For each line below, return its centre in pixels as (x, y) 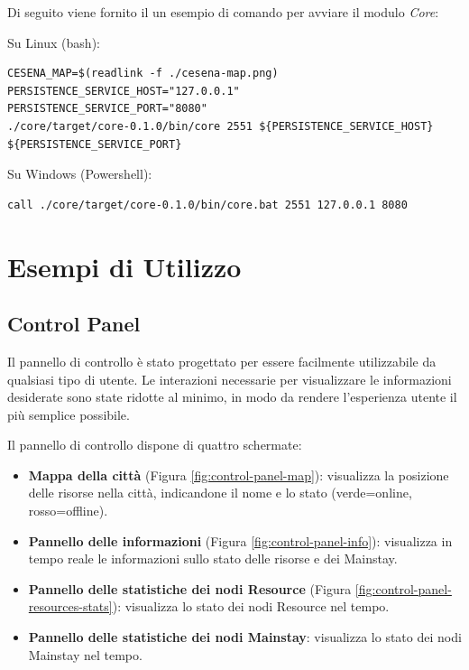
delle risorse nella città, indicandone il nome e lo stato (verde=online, (220, 493)
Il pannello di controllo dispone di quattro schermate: (155, 445)
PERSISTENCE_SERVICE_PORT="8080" (107, 109)
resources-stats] (70, 606)
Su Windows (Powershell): (80, 174)
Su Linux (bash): (54, 42)
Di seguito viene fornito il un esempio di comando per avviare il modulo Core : (223, 12)
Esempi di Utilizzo (124, 266)
